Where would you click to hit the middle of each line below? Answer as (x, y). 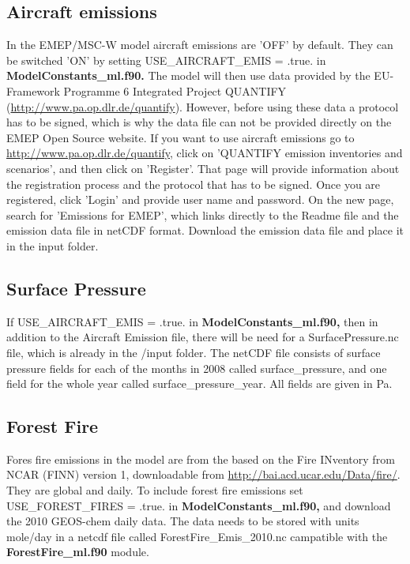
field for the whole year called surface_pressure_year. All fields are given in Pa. (199, 384)
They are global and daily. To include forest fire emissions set (155, 490)
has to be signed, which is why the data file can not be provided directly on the (199, 122)
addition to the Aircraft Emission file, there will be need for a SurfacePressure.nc (203, 337)
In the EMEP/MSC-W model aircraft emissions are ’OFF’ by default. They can (200, 45)
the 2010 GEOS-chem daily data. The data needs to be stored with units (183, 521)
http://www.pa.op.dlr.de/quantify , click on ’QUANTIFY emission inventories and (205, 153)
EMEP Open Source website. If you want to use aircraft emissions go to (181, 137)
